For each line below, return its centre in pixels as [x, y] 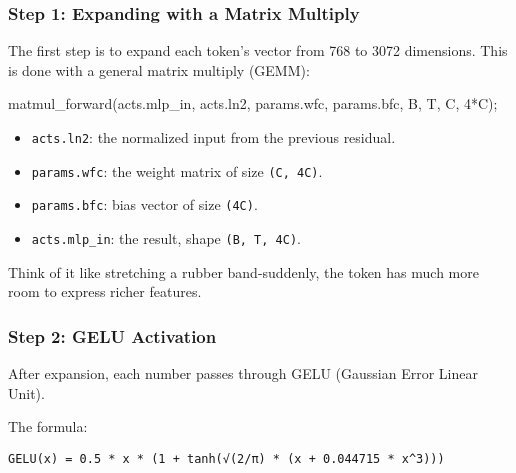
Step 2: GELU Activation [112, 335]
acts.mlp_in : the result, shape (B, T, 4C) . [166, 237]
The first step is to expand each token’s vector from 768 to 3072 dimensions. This [258, 50]
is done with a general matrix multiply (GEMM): [159, 69]
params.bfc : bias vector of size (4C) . [144, 204]
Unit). [26, 392]
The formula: [48, 426]
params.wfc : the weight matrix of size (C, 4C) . [177, 170]
